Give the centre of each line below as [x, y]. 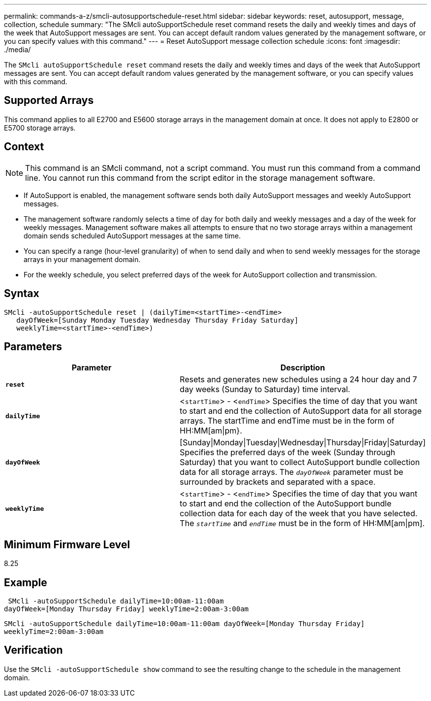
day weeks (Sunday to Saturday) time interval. [265, 389]
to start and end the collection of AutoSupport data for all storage [301, 411]
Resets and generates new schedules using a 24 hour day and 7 [298, 380]
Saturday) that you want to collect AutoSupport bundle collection [300, 462]
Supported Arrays [49, 100]
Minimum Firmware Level [67, 544]
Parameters [33, 346]
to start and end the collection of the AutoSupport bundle [286, 504]
